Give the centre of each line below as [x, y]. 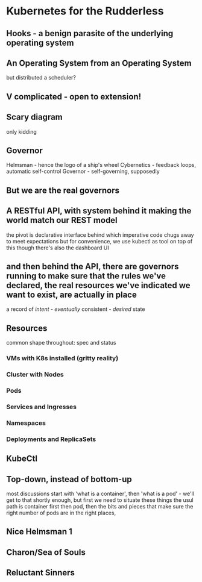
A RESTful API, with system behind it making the [99, 211]
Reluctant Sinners [41, 573]
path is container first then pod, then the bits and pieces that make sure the [100, 506]
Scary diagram [35, 117]
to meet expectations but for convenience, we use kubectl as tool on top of [99, 241]
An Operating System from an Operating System [99, 63]
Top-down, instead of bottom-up [69, 479]
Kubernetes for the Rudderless [85, 11]
